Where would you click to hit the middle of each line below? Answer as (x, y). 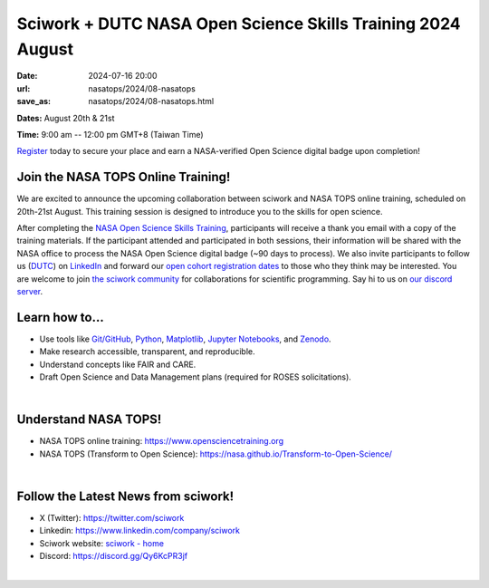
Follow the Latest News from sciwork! (125, 496)
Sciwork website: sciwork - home (102, 543)
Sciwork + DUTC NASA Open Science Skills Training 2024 (239, 24)
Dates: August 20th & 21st (66, 118)
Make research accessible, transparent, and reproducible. (147, 352)
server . (30, 291)
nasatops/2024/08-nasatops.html (151, 101)
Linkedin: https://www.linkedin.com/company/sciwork (139, 531)
